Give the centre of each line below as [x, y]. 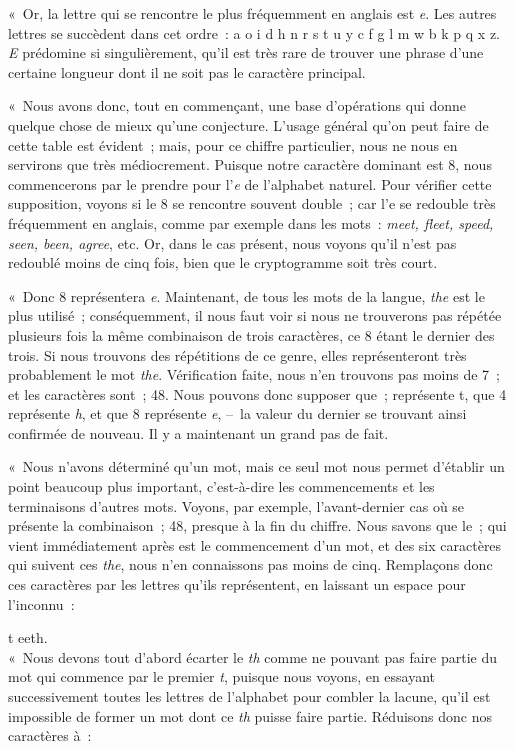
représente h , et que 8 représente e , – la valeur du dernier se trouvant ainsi [237, 413]
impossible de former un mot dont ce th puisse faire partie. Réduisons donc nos [250, 715]
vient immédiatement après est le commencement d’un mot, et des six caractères [255, 544]
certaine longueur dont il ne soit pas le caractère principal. [187, 71]
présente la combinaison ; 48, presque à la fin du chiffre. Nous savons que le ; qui [257, 525]
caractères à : [50, 735]
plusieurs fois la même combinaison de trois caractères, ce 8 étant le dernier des [251, 334]
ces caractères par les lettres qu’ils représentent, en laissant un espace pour [237, 584]
